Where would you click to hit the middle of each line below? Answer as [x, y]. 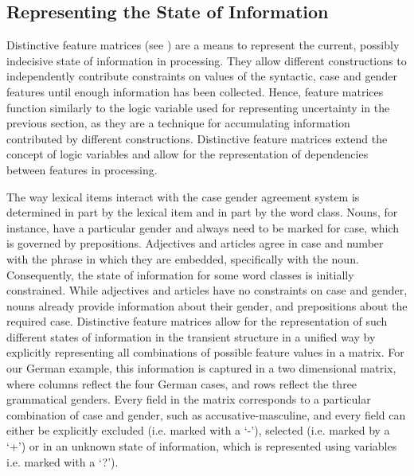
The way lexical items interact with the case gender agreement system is [183, 196]
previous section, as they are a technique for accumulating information [178, 123]
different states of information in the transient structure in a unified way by [191, 336]
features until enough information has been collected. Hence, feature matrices [195, 91]
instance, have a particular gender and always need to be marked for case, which [203, 227]
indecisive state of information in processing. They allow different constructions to [207, 60]
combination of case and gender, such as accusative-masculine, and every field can [206, 414]
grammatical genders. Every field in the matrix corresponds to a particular [189, 399]
